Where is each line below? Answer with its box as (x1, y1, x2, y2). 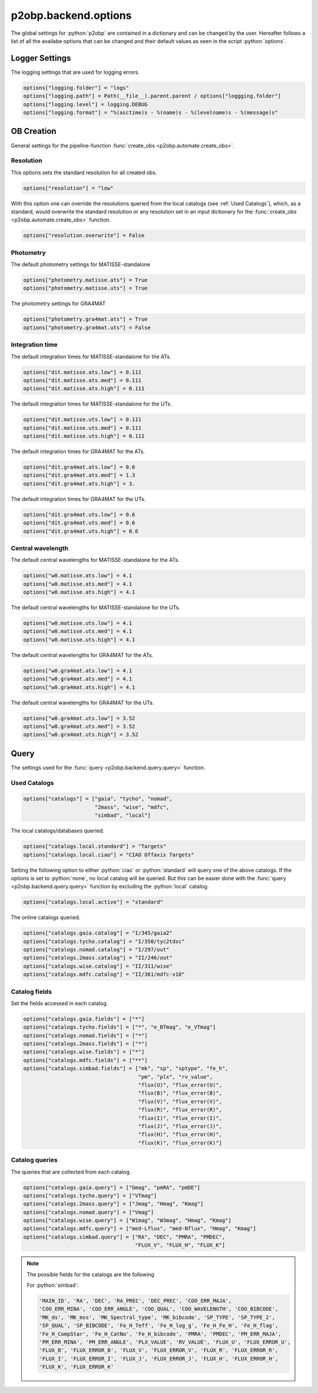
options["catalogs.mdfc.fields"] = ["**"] (23, 1057, 148, 1064)
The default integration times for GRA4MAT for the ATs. (11, 448, 145, 455)
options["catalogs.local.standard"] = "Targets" (23, 843, 167, 850)
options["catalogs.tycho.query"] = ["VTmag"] (23, 1192, 157, 1199)
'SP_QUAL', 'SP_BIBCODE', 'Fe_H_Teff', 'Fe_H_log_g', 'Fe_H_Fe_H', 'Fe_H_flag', (39, 1322, 279, 1329)
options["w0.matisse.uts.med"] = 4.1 (23, 628, 132, 635)
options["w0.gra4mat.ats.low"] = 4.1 (23, 667, 132, 674)
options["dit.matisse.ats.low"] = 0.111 (23, 369, 141, 375)
